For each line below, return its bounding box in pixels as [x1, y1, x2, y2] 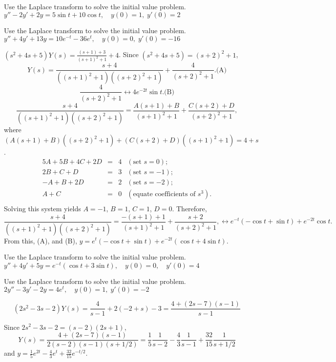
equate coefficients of [133, 190, 196, 198]
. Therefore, [172, 203, 207, 214]
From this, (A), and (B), [4, 235, 77, 245]
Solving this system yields [4, 203, 81, 214]
